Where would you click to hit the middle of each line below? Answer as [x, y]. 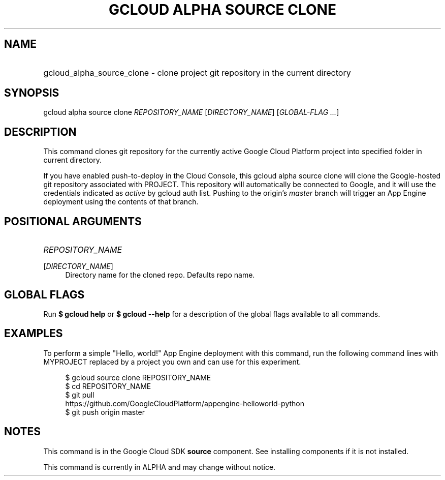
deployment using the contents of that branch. [121, 202]
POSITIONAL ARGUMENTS [73, 221]
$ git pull [80, 395]
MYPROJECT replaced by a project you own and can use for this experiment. [172, 362]
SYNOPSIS [32, 93]
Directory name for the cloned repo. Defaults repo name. [160, 275]
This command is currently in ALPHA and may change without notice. [160, 467]
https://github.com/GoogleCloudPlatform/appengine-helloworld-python [185, 403]
